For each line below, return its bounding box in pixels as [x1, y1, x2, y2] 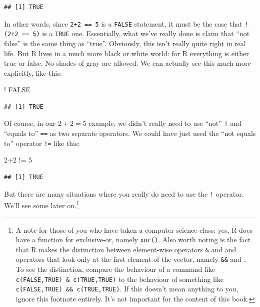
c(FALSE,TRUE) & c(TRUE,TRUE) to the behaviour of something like [15, 273, 224, 284]
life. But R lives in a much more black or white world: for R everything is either [4, 48, 249, 58]
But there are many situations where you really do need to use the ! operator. [4, 188, 244, 199]
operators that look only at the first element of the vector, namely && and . [15, 254, 246, 264]
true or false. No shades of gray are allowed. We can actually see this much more [4, 58, 251, 68]
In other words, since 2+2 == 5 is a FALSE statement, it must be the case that [4, 18, 242, 29]
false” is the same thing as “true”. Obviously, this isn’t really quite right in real [4, 38, 246, 48]
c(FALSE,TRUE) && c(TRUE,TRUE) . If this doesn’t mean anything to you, [15, 283, 238, 294]
